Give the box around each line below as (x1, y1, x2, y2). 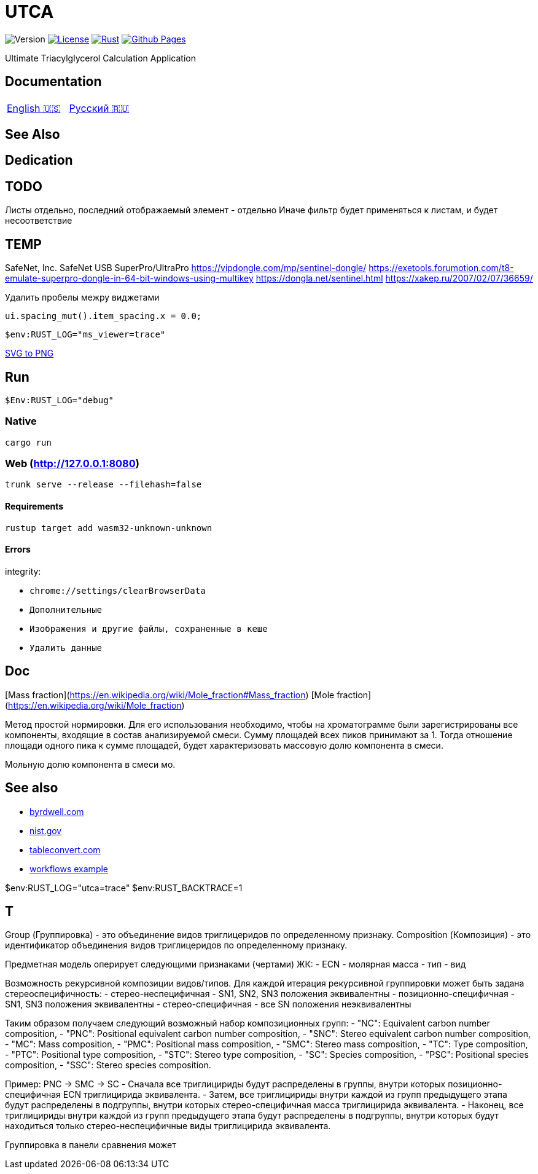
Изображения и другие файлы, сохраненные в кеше (29, 623, 268, 634)
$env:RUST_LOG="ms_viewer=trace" (5, 329, 166, 340)
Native (5, 415, 37, 428)
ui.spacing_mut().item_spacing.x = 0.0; (5, 311, 202, 321)
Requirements (5, 501, 64, 512)
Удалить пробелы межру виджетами (5, 292, 160, 303)
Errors (5, 544, 31, 555)
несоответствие (5, 215, 72, 226)
